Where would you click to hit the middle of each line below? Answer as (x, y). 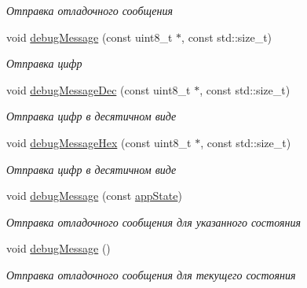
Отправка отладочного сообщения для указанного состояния (153, 222)
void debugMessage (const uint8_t (90, 37)
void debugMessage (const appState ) (94, 196)
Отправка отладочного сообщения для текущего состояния (151, 274)
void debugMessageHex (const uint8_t (99, 142)
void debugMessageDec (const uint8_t (99, 89)
